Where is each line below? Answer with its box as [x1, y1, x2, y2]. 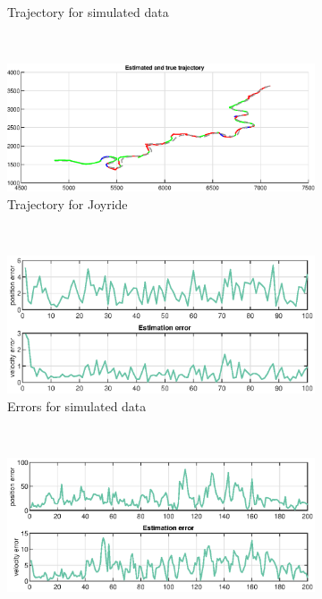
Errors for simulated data [7, 396, 147, 415]
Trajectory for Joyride [7, 194, 128, 213]
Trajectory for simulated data [7, 3, 169, 21]
